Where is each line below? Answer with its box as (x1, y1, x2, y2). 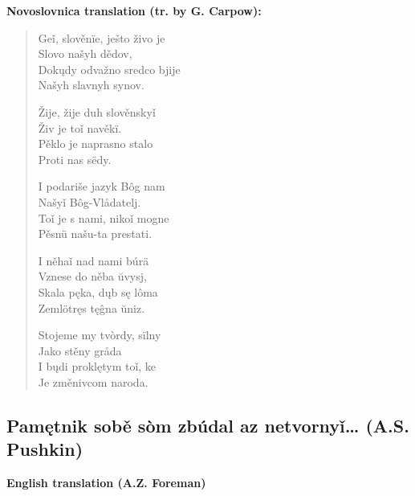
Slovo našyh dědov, (38, 45, 132, 62)
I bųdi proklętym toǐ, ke (38, 358, 157, 375)
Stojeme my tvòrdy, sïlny (38, 326, 161, 343)
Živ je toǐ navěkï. (38, 119, 122, 136)
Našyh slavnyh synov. (38, 76, 144, 93)
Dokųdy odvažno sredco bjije (38, 60, 181, 77)
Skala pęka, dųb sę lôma (38, 283, 158, 300)
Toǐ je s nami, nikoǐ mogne (38, 209, 169, 226)
